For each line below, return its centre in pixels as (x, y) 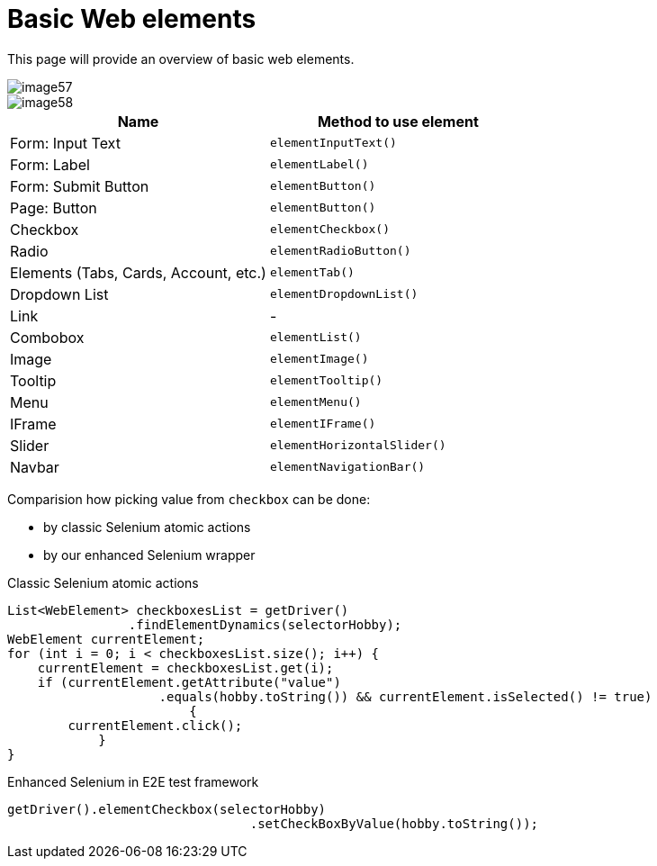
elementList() (315, 338)
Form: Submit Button (80, 186)
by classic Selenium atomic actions (147, 527)
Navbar (35, 467)
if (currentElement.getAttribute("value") (189, 682)
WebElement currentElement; (106, 639)
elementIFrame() (323, 424)
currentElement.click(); (155, 725)
